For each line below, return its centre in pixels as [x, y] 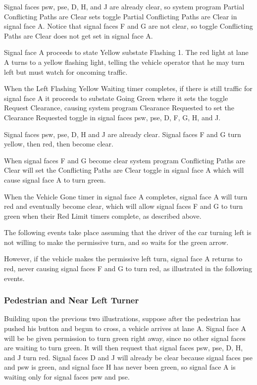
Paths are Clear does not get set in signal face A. [78, 35]
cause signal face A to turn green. [55, 179]
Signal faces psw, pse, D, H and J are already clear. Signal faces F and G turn [123, 134]
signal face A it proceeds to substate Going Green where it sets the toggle [116, 98]
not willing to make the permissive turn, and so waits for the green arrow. [116, 242]
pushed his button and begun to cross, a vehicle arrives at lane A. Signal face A [125, 328]
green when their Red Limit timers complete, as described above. [103, 216]
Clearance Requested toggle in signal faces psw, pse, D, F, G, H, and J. [112, 117]
